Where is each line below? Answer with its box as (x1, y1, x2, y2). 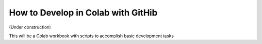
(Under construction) (9, 24, 51, 30)
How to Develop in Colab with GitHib (9, 7, 158, 18)
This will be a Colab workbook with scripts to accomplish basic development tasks (9, 33, 174, 39)
